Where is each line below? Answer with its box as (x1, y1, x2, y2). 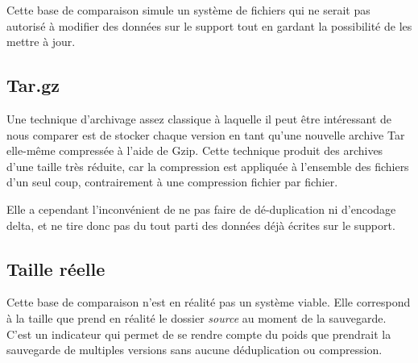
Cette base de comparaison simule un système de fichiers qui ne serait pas (6, 2, 370, 18)
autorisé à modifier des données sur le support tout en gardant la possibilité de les (6, 17, 412, 34)
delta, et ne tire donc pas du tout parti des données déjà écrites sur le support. (6, 216, 395, 233)
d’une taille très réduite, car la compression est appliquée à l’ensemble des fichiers (6, 157, 409, 174)
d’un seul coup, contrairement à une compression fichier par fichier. (6, 173, 338, 190)
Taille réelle (6, 256, 106, 281)
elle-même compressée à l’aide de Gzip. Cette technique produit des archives (6, 142, 383, 159)
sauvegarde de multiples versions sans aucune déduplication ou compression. (6, 341, 383, 358)
